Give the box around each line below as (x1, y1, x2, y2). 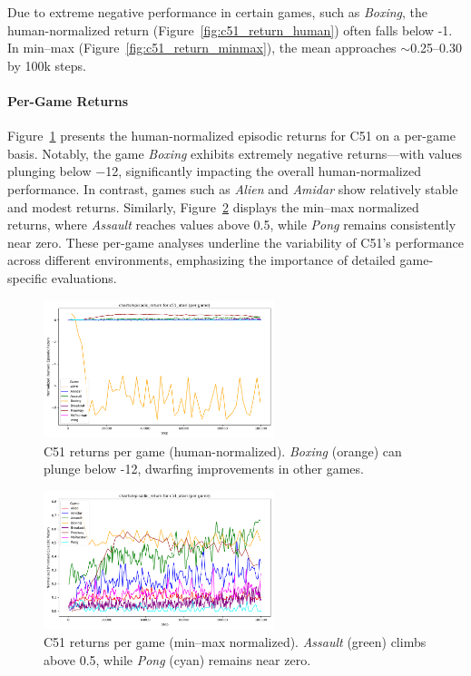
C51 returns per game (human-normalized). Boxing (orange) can (44, 441, 402, 460)
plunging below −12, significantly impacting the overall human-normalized (7, 162, 421, 181)
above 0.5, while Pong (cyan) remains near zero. (44, 650, 311, 669)
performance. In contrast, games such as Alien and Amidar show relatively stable (7, 179, 458, 198)
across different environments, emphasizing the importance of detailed (7, 250, 396, 269)
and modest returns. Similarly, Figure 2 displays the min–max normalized (7, 197, 419, 216)
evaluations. (51, 268, 117, 287)
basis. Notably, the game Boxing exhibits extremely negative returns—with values (7, 143, 463, 162)
